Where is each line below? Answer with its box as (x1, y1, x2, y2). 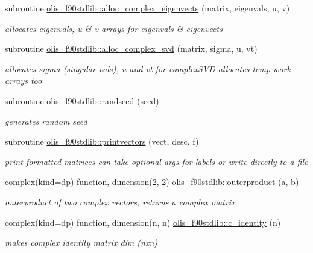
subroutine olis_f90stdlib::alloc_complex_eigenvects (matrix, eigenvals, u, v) (5, 2, 290, 14)
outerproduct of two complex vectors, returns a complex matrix (5, 195, 235, 208)
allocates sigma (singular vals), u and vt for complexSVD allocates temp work (5, 62, 291, 75)
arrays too (5, 74, 42, 87)
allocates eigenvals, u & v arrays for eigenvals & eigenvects (5, 22, 223, 34)
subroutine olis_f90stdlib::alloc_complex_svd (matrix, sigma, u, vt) (5, 42, 258, 55)
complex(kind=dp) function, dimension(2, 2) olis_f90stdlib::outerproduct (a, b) (5, 175, 299, 188)
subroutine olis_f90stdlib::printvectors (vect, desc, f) (5, 135, 199, 148)
